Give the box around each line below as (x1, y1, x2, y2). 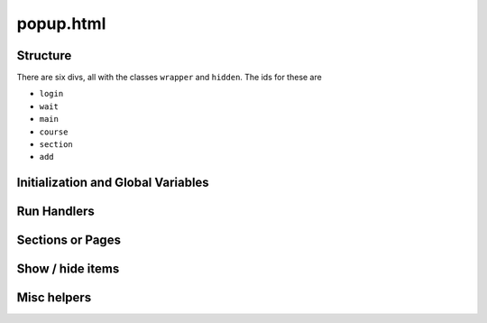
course (39, 126, 69, 137)
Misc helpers (16, 290, 92, 306)
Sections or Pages (16, 233, 122, 248)
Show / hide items (16, 262, 120, 277)
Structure (16, 48, 72, 63)
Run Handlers (16, 204, 95, 219)
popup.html (16, 14, 106, 33)
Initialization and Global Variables (16, 175, 209, 190)
